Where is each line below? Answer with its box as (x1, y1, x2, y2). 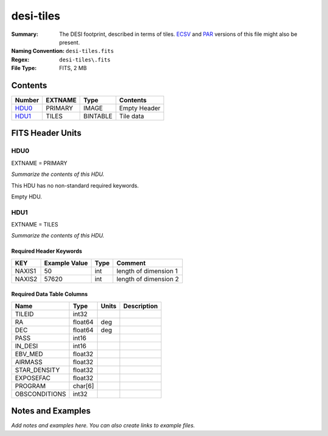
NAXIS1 (15, 267, 36, 275)
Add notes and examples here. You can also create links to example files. (11, 422, 196, 429)
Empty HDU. (11, 192, 43, 200)
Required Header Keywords (11, 247, 83, 255)
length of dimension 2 (116, 275, 179, 283)
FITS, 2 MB (59, 65, 87, 72)
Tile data (119, 112, 145, 121)
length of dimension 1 (116, 267, 178, 275)
